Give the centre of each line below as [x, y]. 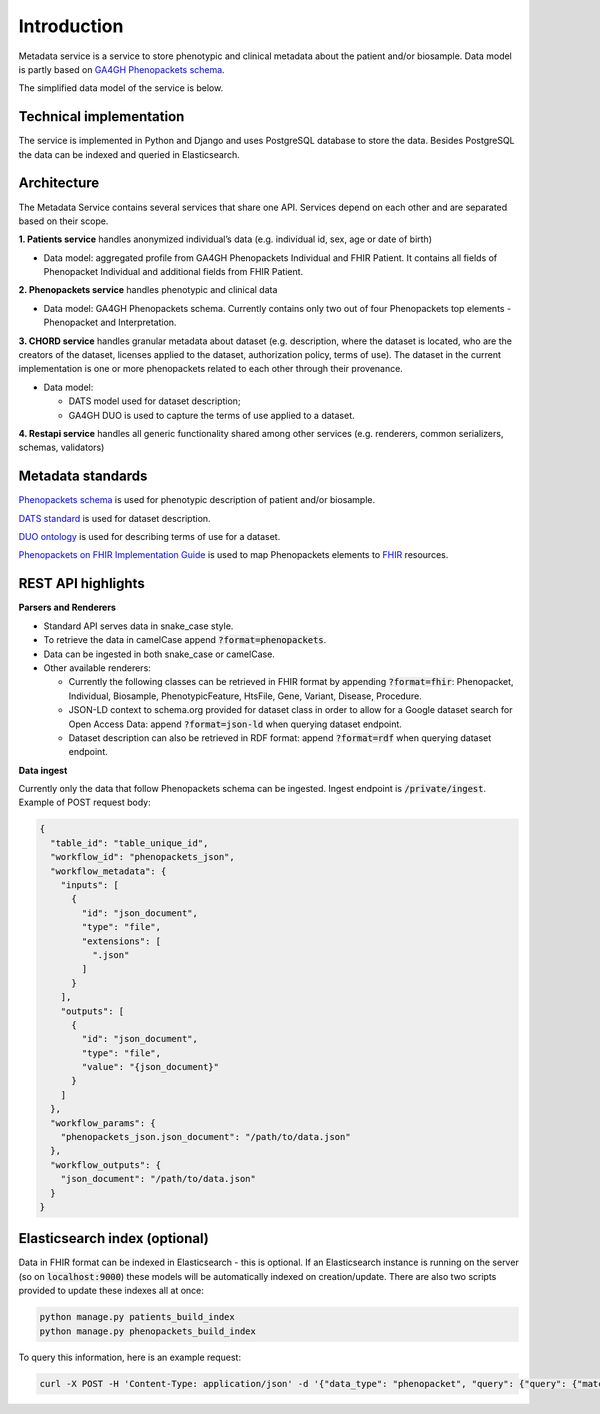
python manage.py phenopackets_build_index [148, 1331]
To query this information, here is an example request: [130, 1357]
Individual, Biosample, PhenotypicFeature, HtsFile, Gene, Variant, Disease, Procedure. [245, 696]
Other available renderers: [97, 667]
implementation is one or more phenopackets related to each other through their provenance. [211, 369]
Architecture [59, 183]
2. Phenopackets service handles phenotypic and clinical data [148, 290]
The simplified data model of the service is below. [121, 88]
